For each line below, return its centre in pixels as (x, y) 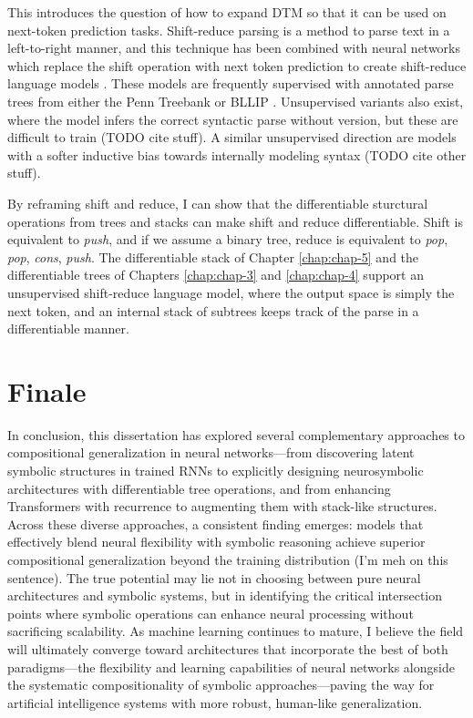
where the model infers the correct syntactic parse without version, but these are (233, 119)
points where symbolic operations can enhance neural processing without (211, 613)
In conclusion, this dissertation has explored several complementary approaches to (236, 434)
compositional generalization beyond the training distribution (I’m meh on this (228, 559)
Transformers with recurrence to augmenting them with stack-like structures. (222, 506)
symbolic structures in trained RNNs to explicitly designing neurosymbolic (216, 470)
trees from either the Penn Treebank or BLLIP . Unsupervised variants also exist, (236, 101)
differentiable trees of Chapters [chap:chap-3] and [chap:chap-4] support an (216, 275)
